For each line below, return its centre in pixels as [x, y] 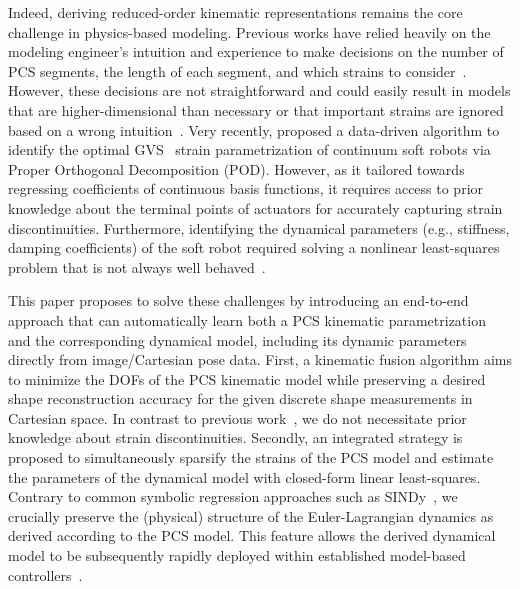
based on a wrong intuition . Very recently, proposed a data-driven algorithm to [254, 129]
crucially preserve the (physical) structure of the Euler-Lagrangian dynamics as [251, 515]
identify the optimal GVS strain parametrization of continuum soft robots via [249, 149]
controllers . [45, 574]
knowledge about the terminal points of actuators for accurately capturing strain [255, 207]
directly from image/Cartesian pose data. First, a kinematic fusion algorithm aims [260, 359]
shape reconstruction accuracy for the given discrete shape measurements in [240, 398]
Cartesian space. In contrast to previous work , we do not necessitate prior [237, 417]
